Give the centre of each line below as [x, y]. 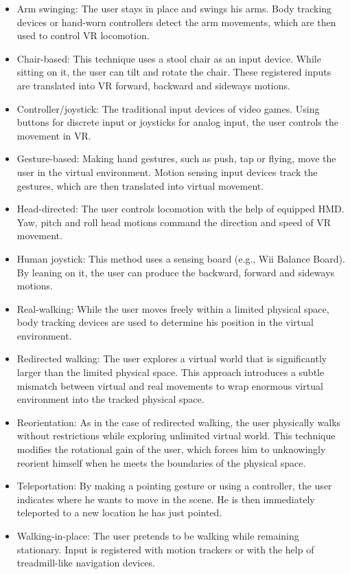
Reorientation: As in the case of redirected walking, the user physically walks [179, 422]
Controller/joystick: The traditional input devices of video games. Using [168, 108]
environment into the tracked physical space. [110, 399]
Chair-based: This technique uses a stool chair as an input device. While [169, 58]
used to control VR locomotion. [83, 35]
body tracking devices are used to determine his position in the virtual [165, 322]
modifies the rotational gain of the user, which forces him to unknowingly [171, 449]
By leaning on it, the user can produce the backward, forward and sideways [176, 272]
